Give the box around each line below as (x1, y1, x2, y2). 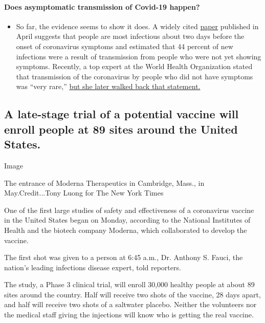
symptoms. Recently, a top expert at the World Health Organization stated (16, 61, 253, 72)
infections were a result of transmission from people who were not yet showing (16, 51, 261, 61)
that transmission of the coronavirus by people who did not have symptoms (16, 71, 253, 81)
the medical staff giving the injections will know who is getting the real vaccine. (4, 309, 254, 320)
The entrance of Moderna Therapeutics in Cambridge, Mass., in (4, 177, 205, 188)
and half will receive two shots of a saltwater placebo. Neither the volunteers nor (4, 299, 257, 310)
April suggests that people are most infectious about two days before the (16, 31, 245, 41)
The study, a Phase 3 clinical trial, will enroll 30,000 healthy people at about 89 (4, 279, 255, 290)
